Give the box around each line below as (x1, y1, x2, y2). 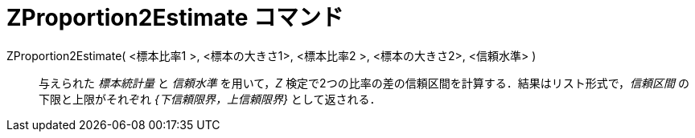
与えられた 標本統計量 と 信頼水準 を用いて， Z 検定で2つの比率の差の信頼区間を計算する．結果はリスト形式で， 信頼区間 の (39, 75, 690, 90)
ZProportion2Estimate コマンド (6, 4, 344, 31)
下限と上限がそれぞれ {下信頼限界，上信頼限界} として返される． (39, 91, 381, 106)
